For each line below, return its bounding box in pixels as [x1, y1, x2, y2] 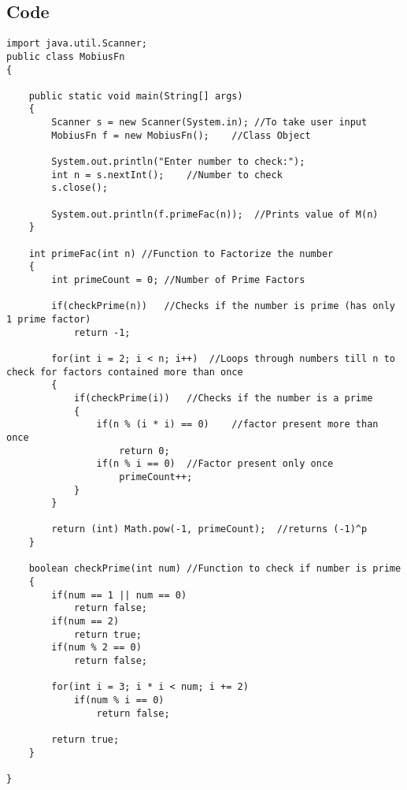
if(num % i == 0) [73, 695, 165, 706]
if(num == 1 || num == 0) [51, 589, 187, 601]
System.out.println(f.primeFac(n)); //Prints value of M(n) [51, 208, 379, 220]
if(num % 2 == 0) [51, 642, 142, 654]
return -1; [73, 326, 131, 338]
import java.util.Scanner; [6, 38, 147, 50]
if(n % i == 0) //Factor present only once [96, 458, 334, 470]
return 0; [119, 445, 170, 456]
